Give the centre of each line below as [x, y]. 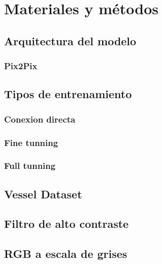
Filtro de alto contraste [67, 224]
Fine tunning [31, 142]
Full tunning [30, 166]
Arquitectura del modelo [70, 40]
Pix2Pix [21, 66]
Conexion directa [40, 119]
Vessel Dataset [43, 194]
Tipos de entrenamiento [68, 94]
